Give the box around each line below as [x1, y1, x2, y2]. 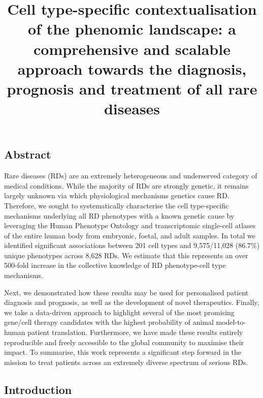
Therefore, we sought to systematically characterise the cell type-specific [4, 200, 229, 210]
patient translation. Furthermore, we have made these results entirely [27, 327, 243, 338]
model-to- [216, 317, 246, 327]
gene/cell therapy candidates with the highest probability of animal [4, 317, 214, 327]
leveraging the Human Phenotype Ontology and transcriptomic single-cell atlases [4, 220, 256, 231]
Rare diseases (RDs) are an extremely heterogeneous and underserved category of [4, 170, 257, 181]
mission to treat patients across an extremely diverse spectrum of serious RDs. [4, 356, 248, 367]
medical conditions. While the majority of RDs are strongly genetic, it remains [4, 180, 249, 191]
